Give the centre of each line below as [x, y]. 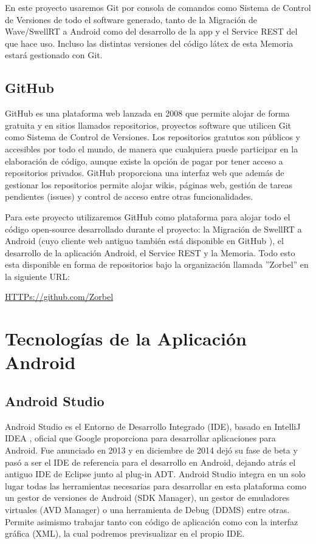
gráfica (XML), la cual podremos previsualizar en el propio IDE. [125, 533]
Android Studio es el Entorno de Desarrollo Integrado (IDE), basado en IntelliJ [153, 426]
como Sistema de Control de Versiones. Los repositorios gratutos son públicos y [153, 137]
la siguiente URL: [38, 276]
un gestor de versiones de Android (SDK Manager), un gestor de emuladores [147, 498]
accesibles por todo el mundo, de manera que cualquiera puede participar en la [152, 148]
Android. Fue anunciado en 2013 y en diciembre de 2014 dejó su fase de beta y [151, 450]
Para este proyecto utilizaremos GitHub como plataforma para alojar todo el [148, 216]
